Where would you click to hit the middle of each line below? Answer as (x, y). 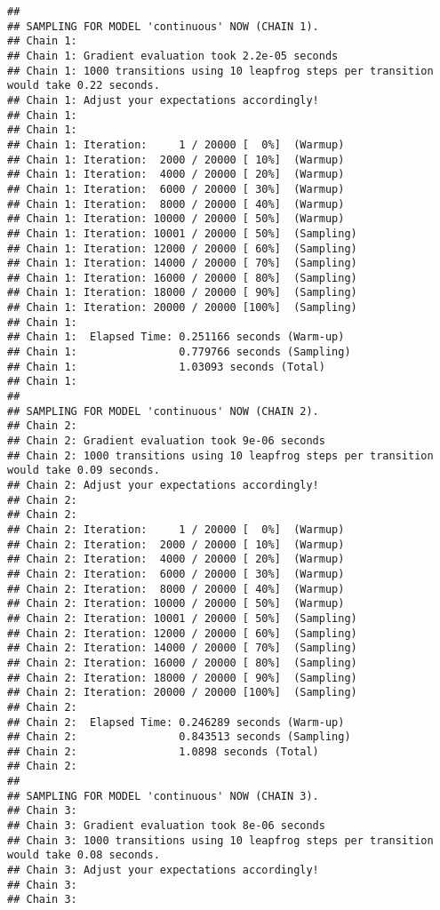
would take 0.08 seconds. (84, 855)
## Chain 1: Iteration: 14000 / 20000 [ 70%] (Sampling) (182, 263)
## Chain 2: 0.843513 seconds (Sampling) (179, 737)
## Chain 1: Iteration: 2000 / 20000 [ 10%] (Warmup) (176, 160)
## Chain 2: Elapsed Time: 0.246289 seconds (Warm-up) (176, 722)
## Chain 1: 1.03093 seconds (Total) (166, 367)
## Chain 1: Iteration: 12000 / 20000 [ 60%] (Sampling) (182, 248)
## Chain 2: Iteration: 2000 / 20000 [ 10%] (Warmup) (176, 544)
